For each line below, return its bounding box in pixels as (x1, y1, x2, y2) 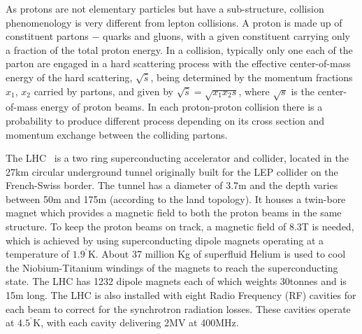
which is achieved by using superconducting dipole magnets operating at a (6, 232, 324, 247)
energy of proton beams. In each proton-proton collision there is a (41, 99, 323, 114)
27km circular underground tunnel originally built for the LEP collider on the (6, 164, 338, 179)
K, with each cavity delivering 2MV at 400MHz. (33, 315, 239, 330)
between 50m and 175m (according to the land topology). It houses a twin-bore (6, 191, 346, 206)
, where (238, 83, 270, 98)
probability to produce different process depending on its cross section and (6, 113, 325, 127)
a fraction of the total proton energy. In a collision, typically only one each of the (6, 42, 353, 57)
